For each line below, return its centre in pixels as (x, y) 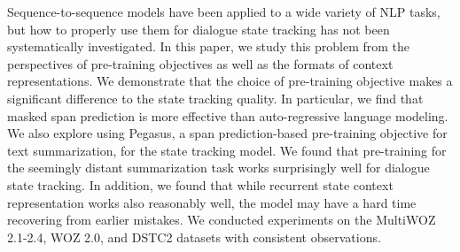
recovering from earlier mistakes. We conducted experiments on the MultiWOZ (222, 220)
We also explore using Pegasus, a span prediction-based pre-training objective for (227, 133)
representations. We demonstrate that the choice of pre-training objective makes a (230, 81)
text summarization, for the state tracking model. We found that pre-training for (227, 150)
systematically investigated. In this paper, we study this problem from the (209, 46)
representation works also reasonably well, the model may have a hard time (212, 202)
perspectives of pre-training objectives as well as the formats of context (200, 63)
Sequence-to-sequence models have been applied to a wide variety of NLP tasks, (224, 11)
